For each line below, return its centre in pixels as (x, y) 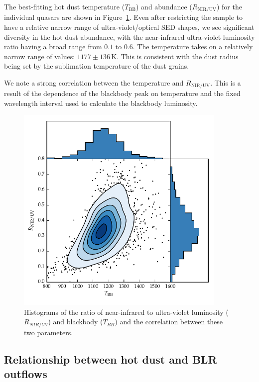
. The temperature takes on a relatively (193, 47)
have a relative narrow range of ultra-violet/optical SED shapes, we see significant (129, 27)
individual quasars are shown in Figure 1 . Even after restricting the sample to (123, 17)
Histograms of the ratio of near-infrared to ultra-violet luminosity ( (126, 312)
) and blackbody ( (75, 322)
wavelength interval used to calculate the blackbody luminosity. (101, 103)
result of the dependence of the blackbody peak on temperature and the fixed (122, 93)
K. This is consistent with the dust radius (175, 56)
